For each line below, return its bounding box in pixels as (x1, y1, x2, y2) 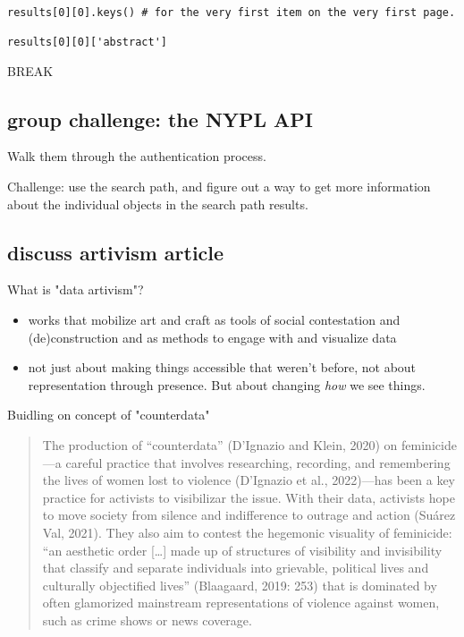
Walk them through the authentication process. (7, 147, 266, 166)
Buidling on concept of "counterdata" (7, 405, 210, 424)
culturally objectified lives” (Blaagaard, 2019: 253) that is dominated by (42, 575, 437, 594)
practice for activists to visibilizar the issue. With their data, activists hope (42, 488, 455, 506)
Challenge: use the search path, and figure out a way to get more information (7, 177, 431, 196)
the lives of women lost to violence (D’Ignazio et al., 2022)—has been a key (42, 471, 455, 489)
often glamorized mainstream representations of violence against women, (42, 593, 440, 612)
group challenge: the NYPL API (7, 105, 314, 132)
